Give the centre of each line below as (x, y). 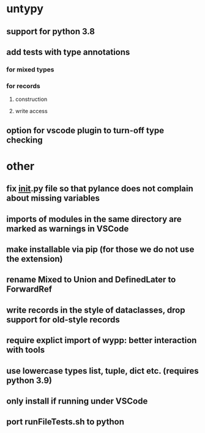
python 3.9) (29, 380)
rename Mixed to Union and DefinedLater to (91, 280)
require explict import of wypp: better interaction (102, 340)
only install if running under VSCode (77, 401)
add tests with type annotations (68, 52)
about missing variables (53, 198)
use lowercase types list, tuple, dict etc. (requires (102, 371)
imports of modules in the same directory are (94, 219)
